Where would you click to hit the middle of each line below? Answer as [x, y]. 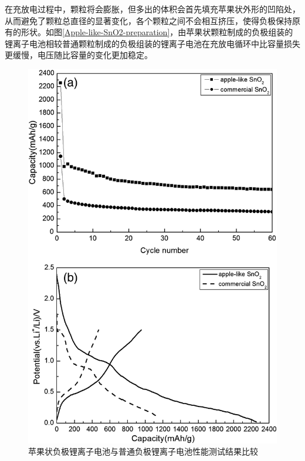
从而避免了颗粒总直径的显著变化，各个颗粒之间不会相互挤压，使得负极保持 [148, 20]
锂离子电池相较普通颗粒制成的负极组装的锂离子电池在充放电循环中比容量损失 [152, 43]
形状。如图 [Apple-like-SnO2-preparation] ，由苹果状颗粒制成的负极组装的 [157, 32]
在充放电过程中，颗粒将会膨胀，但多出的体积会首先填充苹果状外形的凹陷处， [152, 9]
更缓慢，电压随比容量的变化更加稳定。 [79, 55]
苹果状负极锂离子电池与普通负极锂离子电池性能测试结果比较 [143, 451]
